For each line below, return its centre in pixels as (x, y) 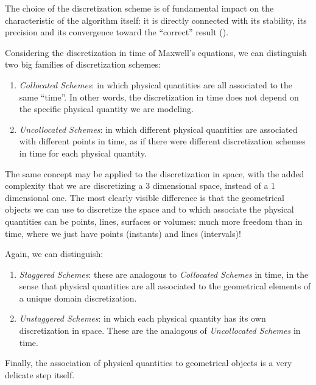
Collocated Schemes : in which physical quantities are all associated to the (156, 84)
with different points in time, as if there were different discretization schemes (162, 141)
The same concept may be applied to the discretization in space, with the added (155, 173)
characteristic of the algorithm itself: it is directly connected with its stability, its (156, 20)
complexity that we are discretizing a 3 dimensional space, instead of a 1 (140, 185)
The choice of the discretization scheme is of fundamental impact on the (139, 8)
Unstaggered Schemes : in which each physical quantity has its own (142, 318)
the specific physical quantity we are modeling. (106, 109)
